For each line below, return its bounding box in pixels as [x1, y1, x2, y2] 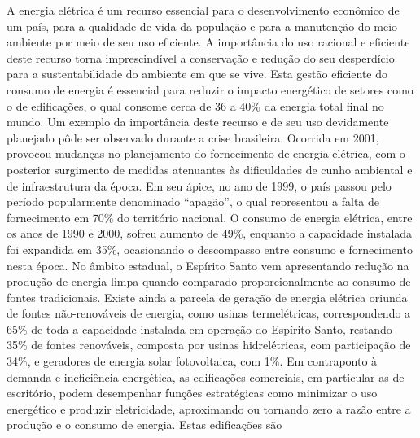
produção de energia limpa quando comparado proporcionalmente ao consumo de [7, 273, 411, 290]
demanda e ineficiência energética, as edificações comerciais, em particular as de [7, 368, 405, 385]
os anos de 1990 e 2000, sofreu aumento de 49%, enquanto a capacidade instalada [7, 225, 413, 242]
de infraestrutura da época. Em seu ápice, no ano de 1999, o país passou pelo [7, 177, 392, 194]
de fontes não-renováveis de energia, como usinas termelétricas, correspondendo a [7, 304, 411, 322]
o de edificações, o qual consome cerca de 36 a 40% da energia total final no [7, 97, 384, 114]
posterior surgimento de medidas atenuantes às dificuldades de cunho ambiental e [7, 160, 413, 177]
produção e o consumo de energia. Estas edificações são [7, 416, 282, 433]
